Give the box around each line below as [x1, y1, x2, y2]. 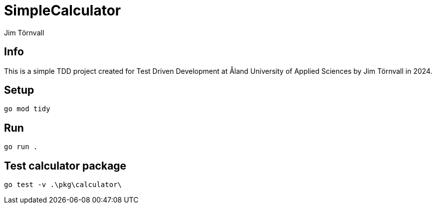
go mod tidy [4, 105, 50, 113]
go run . [4, 143, 38, 151]
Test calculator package [4, 159, 127, 172]
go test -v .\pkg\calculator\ [4, 181, 122, 189]
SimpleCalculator [4, 2, 121, 19]
